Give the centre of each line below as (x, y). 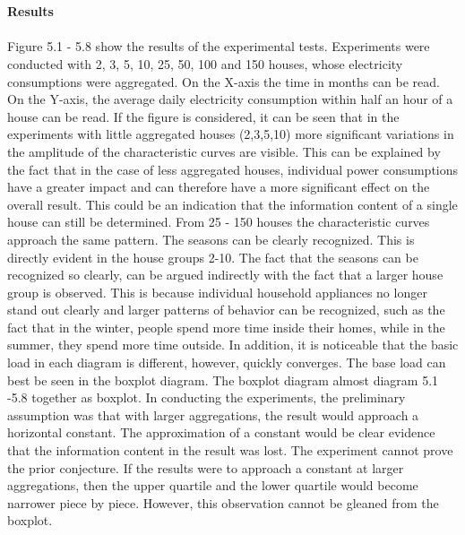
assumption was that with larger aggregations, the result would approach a (213, 414)
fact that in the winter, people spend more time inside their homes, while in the (226, 327)
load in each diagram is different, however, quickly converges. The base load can (227, 362)
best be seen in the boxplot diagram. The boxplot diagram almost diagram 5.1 (223, 380)
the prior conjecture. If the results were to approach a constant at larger (206, 467)
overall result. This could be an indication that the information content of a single (232, 204)
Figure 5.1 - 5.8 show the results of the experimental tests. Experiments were (219, 46)
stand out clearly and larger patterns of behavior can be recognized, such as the (226, 310)
